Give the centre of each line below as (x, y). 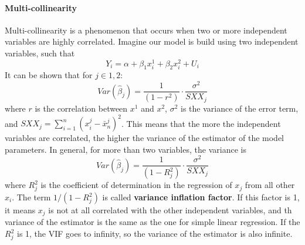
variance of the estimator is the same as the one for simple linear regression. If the (152, 222)
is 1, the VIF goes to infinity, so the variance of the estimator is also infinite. (155, 234)
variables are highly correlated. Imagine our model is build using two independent (152, 41)
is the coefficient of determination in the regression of (136, 185)
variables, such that (40, 53)
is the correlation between (81, 108)
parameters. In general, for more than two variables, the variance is (126, 149)
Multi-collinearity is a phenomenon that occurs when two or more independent (146, 30)
